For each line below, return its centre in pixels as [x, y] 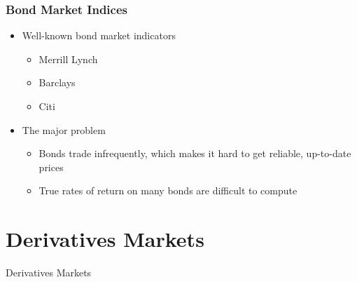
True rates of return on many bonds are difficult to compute [168, 190]
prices [51, 167]
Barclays [57, 82]
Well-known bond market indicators [99, 35]
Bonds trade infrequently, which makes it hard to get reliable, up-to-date [195, 153]
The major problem [64, 129]
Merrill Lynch [68, 59]
